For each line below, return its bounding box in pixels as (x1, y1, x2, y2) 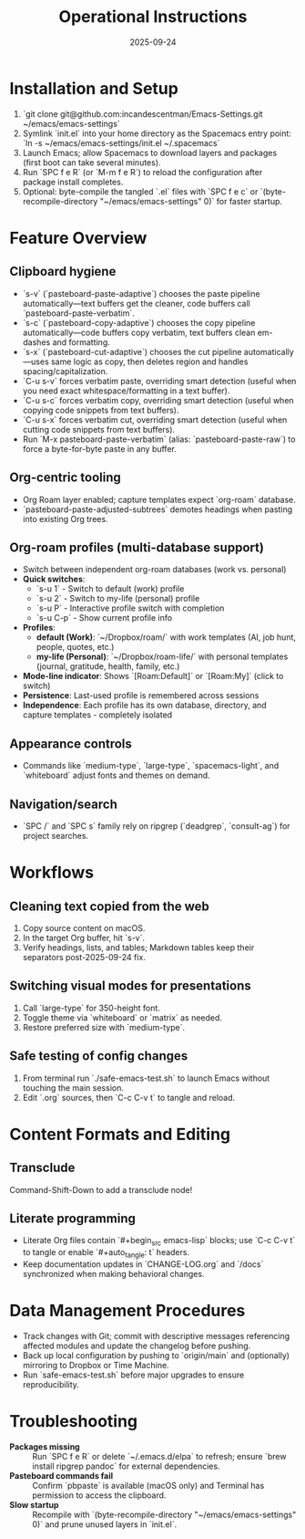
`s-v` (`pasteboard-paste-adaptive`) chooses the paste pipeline (22, 288, 261, 298)
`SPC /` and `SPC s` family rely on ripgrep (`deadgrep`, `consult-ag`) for (22, 820, 290, 832)
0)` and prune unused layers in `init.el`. (32, 1518, 178, 1530)
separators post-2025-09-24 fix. (22, 951, 146, 962)
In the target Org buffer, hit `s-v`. (22, 932, 146, 943)
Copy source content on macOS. (22, 922, 146, 933)
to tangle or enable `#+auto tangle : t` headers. (22, 1247, 189, 1260)
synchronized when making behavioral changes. (22, 1268, 205, 1279)
